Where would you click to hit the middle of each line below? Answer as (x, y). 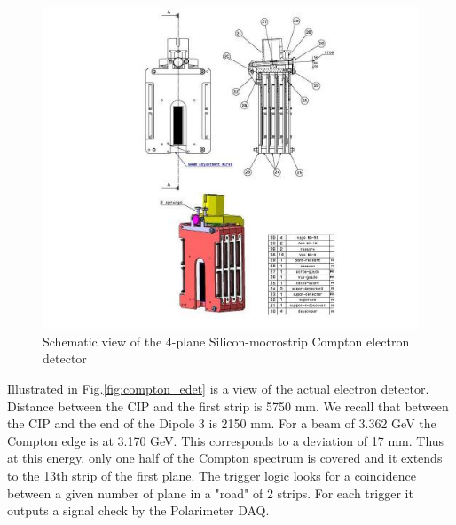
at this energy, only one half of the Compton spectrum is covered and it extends (225, 458)
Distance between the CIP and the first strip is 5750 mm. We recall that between (228, 406)
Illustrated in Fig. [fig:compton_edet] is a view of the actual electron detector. (218, 389)
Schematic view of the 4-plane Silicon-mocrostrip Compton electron (226, 341)
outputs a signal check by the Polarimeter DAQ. (138, 510)
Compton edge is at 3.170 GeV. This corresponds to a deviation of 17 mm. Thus (226, 440)
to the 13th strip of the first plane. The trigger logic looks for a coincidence (212, 476)
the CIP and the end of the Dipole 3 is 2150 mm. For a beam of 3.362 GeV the (222, 423)
